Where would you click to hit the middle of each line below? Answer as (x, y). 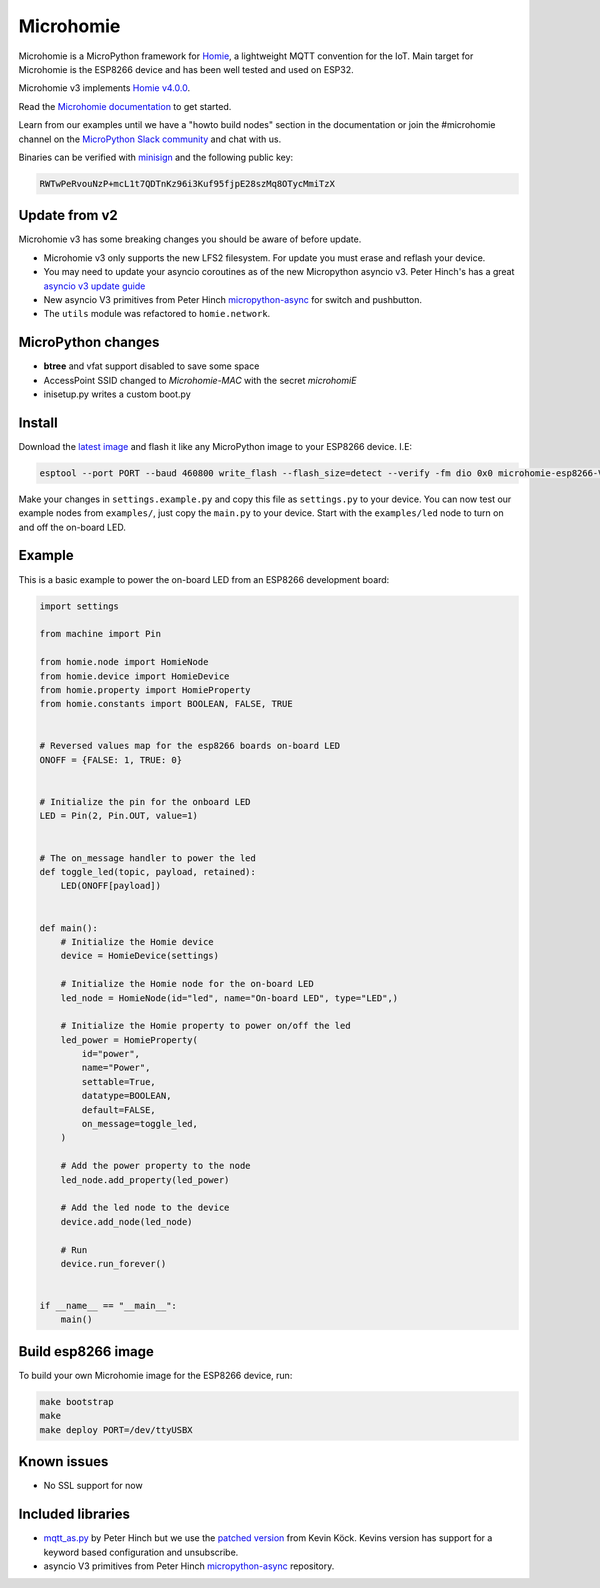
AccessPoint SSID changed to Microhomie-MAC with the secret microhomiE (200, 380)
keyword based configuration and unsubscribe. (141, 1552)
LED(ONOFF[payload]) (111, 886)
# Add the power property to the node (155, 1166)
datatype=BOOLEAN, (126, 1096)
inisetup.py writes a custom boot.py (117, 394)
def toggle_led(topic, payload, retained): (148, 871)
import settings (79, 606)
